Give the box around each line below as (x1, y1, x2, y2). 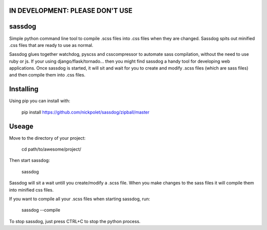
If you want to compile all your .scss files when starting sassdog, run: (9, 196, 150, 202)
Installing (9, 85, 39, 93)
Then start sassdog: (9, 157, 50, 163)
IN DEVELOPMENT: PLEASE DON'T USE (9, 6, 133, 15)
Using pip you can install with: (9, 98, 70, 104)
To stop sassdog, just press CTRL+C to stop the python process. (9, 218, 141, 224)
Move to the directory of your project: (9, 135, 86, 141)
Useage (9, 122, 34, 130)
